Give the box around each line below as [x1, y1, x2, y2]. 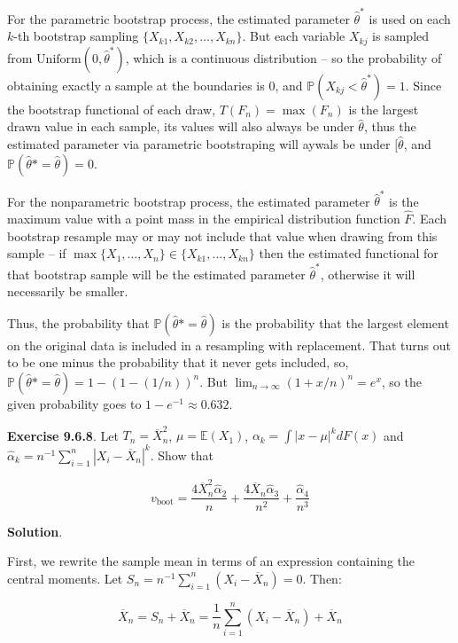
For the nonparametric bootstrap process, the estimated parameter [7, 192, 370, 210]
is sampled [372, 27, 430, 45]
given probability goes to [7, 394, 142, 412]
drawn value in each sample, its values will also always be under [7, 117, 354, 136]
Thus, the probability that [7, 313, 150, 332]
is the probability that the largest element [221, 313, 449, 332]
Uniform [36, 52, 82, 66]
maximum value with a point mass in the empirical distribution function [7, 209, 400, 228]
